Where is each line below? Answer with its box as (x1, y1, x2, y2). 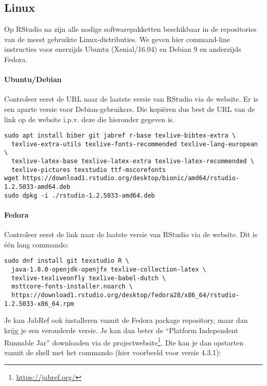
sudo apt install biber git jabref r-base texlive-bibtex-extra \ (4, 132, 236, 140)
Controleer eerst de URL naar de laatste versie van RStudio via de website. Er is (4, 93, 258, 104)
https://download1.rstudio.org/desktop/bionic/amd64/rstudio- (22, 175, 240, 182)
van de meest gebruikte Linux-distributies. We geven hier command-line (4, 33, 230, 44)
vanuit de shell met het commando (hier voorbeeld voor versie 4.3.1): (4, 346, 221, 357)
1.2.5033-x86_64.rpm (4, 300, 74, 307)
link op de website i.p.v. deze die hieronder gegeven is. (4, 113, 175, 124)
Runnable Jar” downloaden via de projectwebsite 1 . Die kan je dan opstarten (4, 335, 244, 348)
